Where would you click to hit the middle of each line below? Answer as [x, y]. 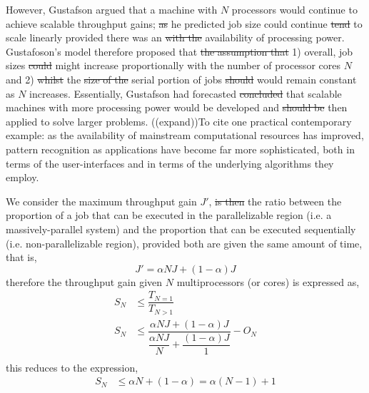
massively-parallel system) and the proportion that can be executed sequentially [181, 229]
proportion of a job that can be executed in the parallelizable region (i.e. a [169, 215]
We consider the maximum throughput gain [101, 201]
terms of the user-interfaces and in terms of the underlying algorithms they [170, 163]
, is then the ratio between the [275, 201]
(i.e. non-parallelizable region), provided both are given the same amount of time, [184, 243]
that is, [21, 257]
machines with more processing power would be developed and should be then [177, 107]
